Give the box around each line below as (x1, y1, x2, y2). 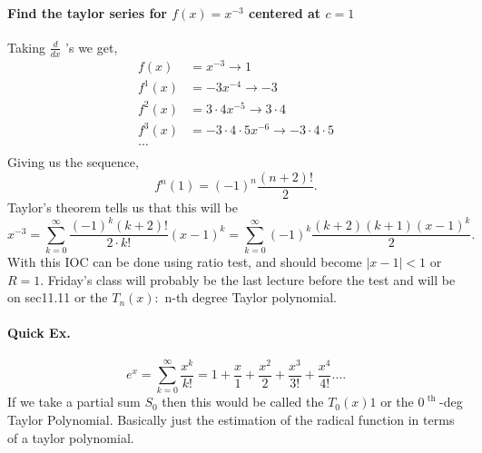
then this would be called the (162, 392, 324, 411)
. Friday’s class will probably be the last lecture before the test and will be (40, 270, 456, 289)
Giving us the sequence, (7, 153, 139, 172)
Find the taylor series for (7, 3, 167, 22)
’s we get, (65, 37, 118, 56)
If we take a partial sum (7, 392, 141, 411)
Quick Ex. (7, 323, 71, 342)
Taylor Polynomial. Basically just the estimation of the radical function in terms (7, 409, 455, 428)
